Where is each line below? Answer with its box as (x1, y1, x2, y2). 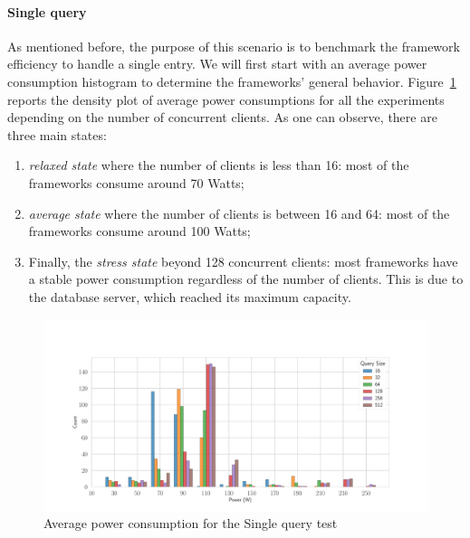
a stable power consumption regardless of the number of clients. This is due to (28, 269, 464, 288)
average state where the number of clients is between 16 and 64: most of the (28, 203, 450, 222)
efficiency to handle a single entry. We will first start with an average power (7, 54, 427, 73)
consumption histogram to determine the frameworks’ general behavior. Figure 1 (7, 71, 456, 90)
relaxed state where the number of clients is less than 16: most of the (28, 156, 409, 175)
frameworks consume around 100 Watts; (28, 222, 251, 241)
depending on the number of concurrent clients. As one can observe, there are (7, 108, 437, 127)
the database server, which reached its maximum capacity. (28, 287, 351, 306)
